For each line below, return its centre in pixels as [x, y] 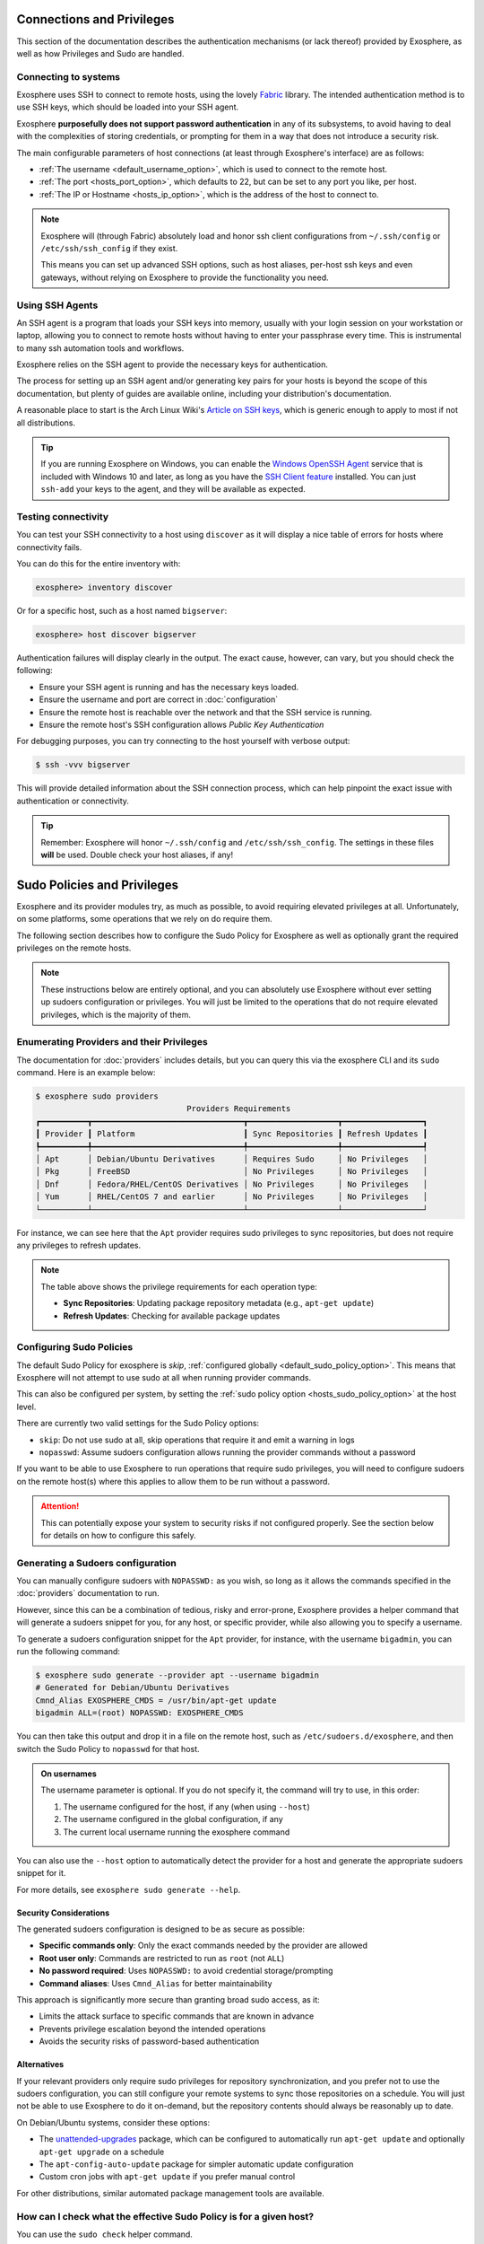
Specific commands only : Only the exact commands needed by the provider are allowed [203, 1946]
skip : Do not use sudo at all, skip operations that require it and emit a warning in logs [197, 1440]
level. [26, 1407]
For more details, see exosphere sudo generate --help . [129, 1889]
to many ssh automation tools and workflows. [100, 348]
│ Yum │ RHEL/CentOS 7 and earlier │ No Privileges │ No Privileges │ [232, 1197]
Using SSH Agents [57, 305]
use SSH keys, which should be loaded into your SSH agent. [128, 107]
